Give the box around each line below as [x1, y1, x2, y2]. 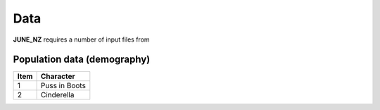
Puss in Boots [40, 81, 86, 91]
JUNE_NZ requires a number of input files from [13, 35, 151, 44]
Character [40, 71, 75, 81]
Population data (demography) [13, 54, 151, 66]
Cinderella [40, 90, 75, 100]
